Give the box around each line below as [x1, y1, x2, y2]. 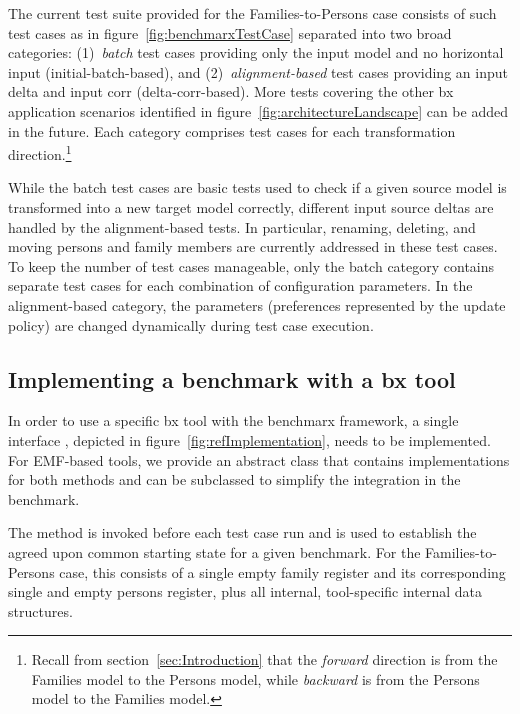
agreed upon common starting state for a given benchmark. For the [8, 541, 421, 562]
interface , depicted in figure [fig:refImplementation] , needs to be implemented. [8, 429, 491, 450]
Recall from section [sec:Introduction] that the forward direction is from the [31, 649, 498, 670]
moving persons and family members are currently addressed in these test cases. [8, 236, 498, 257]
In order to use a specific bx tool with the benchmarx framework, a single [8, 410, 459, 431]
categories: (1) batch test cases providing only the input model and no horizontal [8, 42, 504, 63]
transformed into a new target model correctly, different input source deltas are [8, 197, 494, 217]
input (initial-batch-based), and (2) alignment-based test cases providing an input [8, 61, 508, 82]
